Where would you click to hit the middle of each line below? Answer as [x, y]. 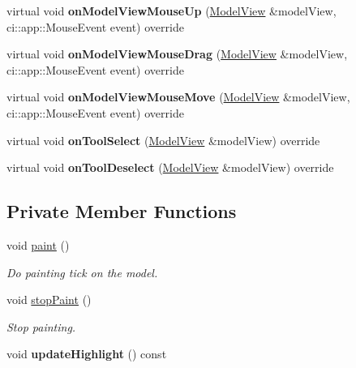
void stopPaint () [49, 300]
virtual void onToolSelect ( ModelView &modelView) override [163, 140]
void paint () [38, 244]
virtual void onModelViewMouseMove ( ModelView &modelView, [178, 97]
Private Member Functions [122, 211]
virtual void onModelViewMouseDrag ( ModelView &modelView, [177, 54]
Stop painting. [41, 326]
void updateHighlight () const [87, 354]
